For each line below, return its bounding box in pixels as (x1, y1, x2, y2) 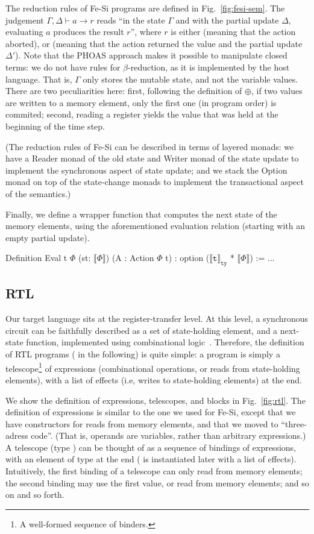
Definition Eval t (5, 251, 68, 264)
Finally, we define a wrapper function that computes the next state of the (5, 207, 277, 220)
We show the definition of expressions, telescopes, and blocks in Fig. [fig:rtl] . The (5, 394, 306, 406)
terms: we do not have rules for (5, 60, 121, 73)
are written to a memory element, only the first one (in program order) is (5, 96, 277, 108)
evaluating (5, 25, 43, 38)
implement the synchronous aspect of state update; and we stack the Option (5, 163, 287, 176)
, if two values (251, 84, 303, 97)
